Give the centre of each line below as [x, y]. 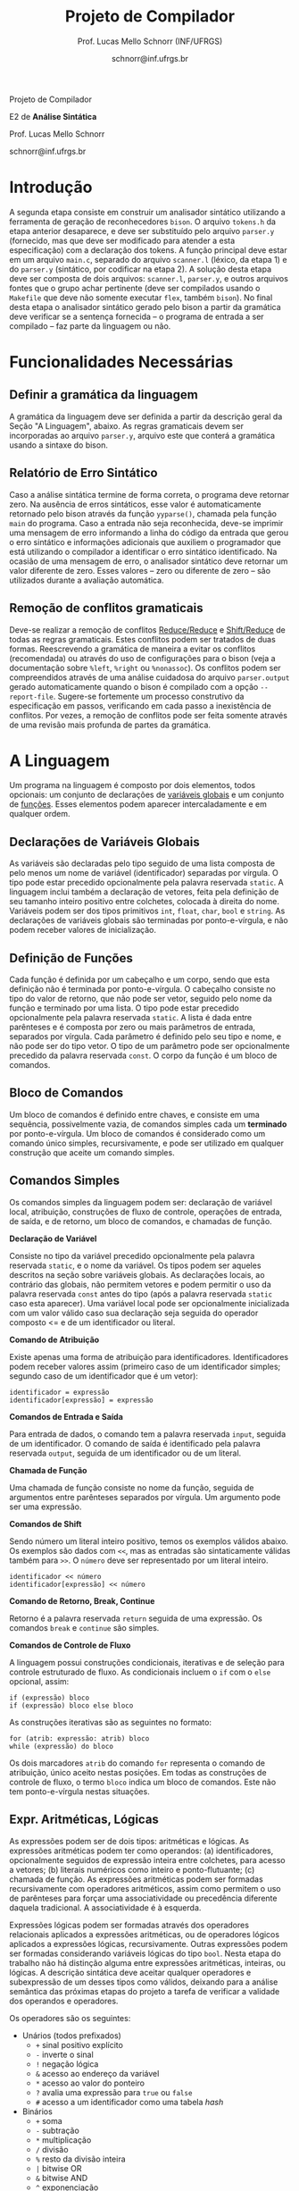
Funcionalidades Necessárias [121, 362]
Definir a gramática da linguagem [104, 395]
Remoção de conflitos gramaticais [106, 608]
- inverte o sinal [64, 2054]
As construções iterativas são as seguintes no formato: [111, 1722]
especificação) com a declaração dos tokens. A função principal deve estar [148, 250]
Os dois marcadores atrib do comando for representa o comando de [137, 1763]
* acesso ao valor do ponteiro [90, 2083]
